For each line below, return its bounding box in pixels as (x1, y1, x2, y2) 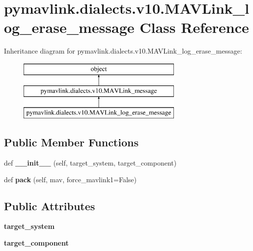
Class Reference (140, 17, 249, 37)
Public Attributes (4, 198, 95, 213)
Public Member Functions (4, 135, 139, 150)
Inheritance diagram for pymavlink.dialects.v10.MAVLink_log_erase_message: (4, 46, 242, 56)
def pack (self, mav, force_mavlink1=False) (4, 174, 137, 184)
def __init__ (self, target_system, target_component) (4, 158, 177, 168)
